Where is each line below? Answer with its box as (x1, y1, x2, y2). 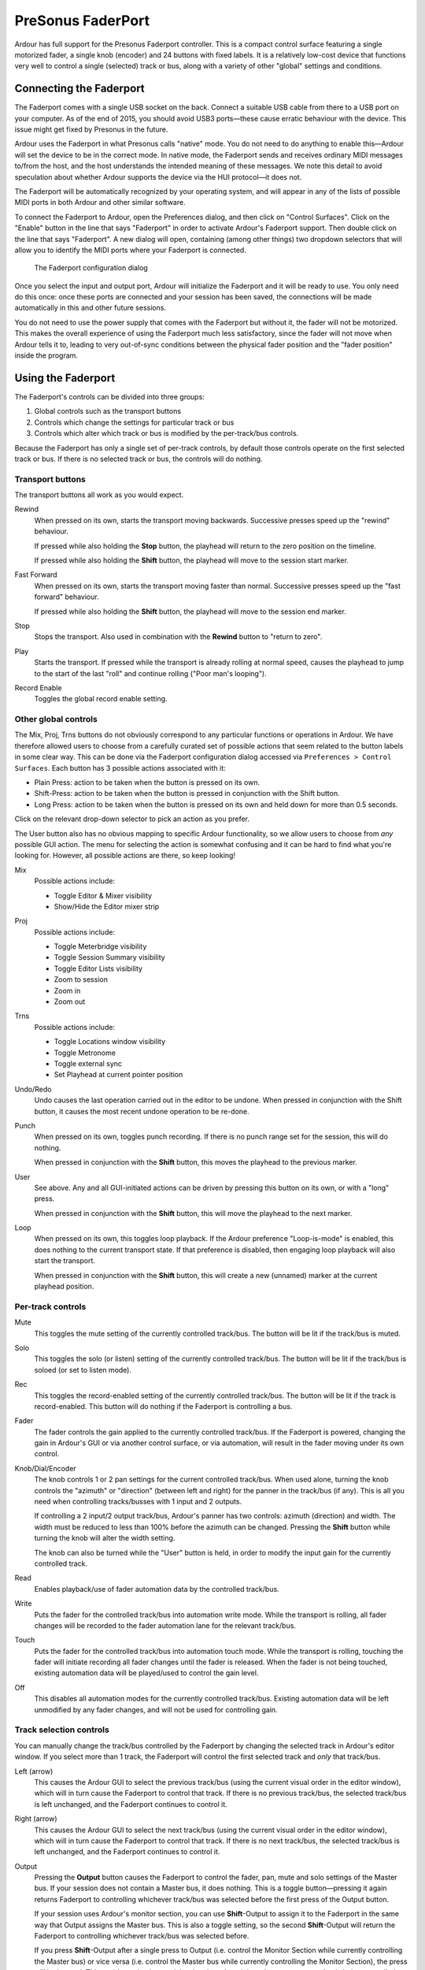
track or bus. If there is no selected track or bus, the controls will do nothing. (14, 454, 263, 463)
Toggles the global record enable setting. (34, 694, 168, 704)
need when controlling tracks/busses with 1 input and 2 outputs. (34, 1497, 242, 1507)
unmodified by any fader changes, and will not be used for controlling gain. (34, 1704, 279, 1714)
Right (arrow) (14, 1814, 57, 1823)
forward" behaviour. (34, 592, 99, 602)
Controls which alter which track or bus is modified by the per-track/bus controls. (34, 429, 299, 438)
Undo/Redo (14, 1084, 52, 1094)
